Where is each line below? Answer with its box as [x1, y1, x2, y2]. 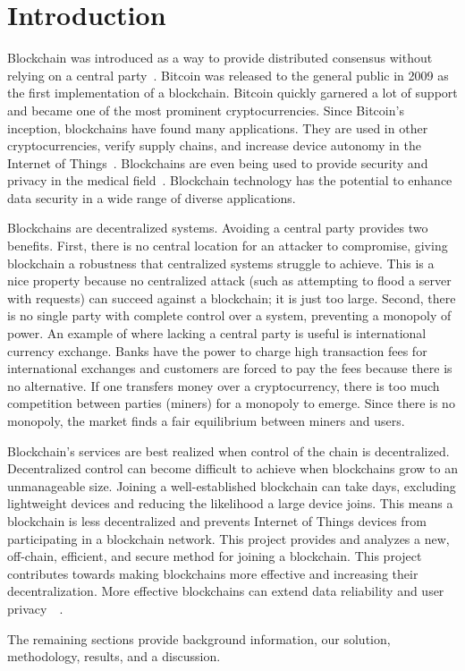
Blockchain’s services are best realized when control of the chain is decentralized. [7, 441, 450, 460]
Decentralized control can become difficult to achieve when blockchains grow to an [7, 459, 458, 478]
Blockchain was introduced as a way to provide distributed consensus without [7, 48, 433, 67]
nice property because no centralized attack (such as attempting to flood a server [7, 271, 452, 290]
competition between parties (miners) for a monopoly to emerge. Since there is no [7, 394, 455, 412]
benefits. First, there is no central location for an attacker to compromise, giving [7, 236, 448, 255]
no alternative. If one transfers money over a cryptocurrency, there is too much [7, 376, 440, 395]
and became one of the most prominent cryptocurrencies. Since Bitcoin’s [7, 100, 404, 119]
